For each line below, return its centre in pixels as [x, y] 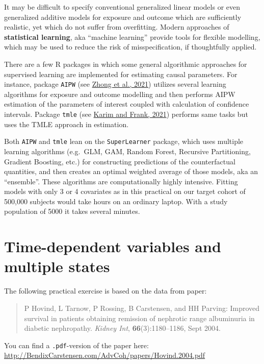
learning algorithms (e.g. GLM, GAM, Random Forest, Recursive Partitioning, [127, 151]
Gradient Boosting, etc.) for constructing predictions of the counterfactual [120, 161]
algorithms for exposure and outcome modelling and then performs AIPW [120, 94]
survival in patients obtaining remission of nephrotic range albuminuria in [139, 318]
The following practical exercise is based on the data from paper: [105, 291]
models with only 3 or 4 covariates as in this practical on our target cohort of [125, 191]
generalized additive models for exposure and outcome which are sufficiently [123, 17]
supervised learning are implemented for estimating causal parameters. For [121, 74]
